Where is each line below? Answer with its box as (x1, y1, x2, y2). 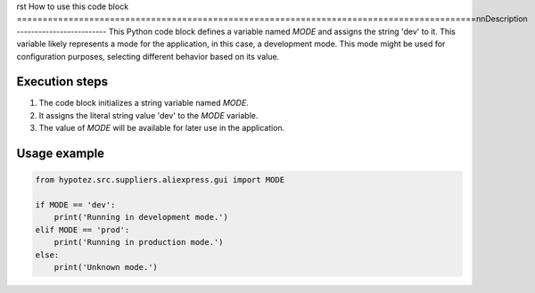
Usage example (16, 146, 105, 161)
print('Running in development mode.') (53, 212, 229, 223)
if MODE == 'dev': (35, 200, 116, 210)
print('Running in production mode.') (53, 237, 224, 248)
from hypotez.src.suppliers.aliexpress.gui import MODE (35, 175, 285, 185)
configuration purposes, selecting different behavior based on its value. (16, 51, 280, 61)
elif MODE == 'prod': (35, 224, 130, 235)
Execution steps (16, 74, 109, 89)
